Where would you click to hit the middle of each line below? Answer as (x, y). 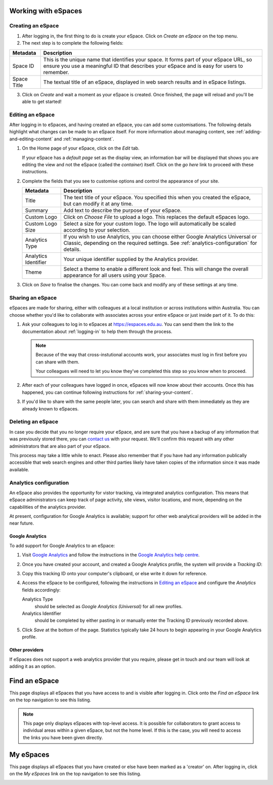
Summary (36, 210)
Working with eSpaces (46, 11)
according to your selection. (97, 230)
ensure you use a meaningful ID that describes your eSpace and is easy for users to (143, 66)
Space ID (23, 66)
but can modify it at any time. (98, 204)
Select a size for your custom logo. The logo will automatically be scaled (150, 224)
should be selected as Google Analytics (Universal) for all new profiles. (109, 606)
